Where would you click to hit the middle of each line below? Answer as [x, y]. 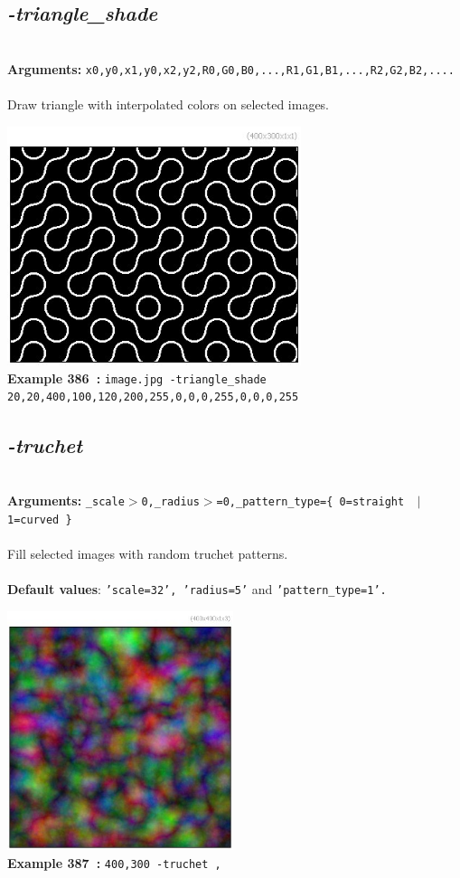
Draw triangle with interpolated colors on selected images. [169, 104]
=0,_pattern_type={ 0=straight [310, 501]
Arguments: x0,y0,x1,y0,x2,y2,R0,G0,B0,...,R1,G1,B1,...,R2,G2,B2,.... [231, 68]
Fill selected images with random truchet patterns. [148, 553]
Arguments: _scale [66, 500]
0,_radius [170, 501]
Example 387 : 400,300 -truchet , [114, 862]
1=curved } [40, 519]
